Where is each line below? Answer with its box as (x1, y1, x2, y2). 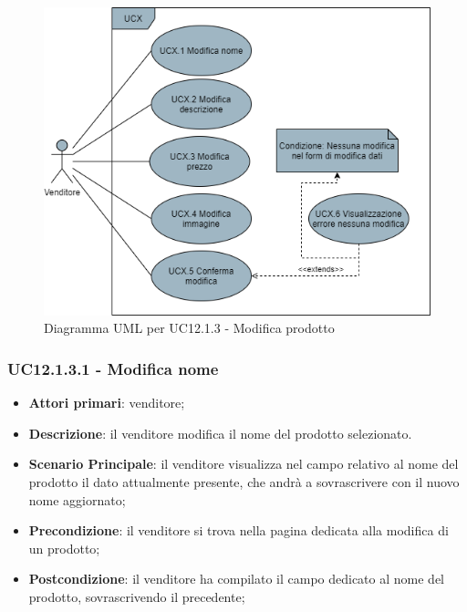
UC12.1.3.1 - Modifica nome (7, 357, 219, 379)
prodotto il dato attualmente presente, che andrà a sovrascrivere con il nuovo (28, 472, 460, 491)
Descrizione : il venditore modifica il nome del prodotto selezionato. (28, 423, 412, 442)
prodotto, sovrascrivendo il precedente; (28, 586, 245, 606)
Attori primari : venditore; (28, 393, 185, 412)
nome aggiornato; (28, 490, 126, 509)
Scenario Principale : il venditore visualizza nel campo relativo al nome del (28, 454, 459, 473)
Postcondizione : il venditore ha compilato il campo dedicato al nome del (28, 569, 444, 588)
